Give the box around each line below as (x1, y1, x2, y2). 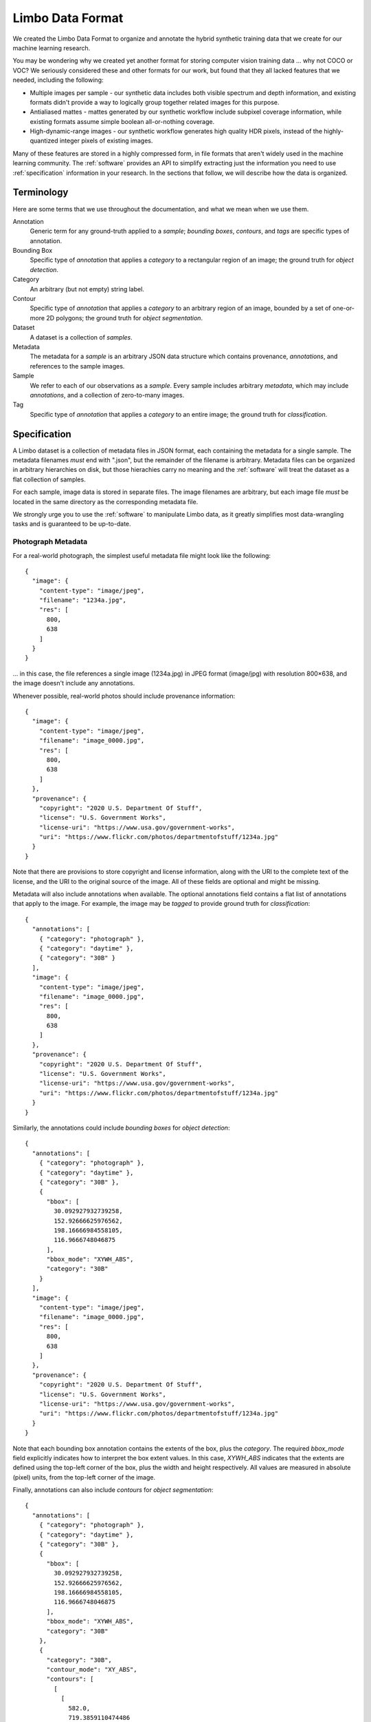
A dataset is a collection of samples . (30, 333, 133, 341)
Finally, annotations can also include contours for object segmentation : (12, 1486, 214, 1494)
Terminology (12, 187, 69, 198)
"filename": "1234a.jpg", (38, 597, 127, 604)
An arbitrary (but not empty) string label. (30, 284, 144, 293)
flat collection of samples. (12, 475, 86, 484)
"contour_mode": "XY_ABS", (46, 1666, 137, 1674)
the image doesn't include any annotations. (12, 679, 135, 687)
